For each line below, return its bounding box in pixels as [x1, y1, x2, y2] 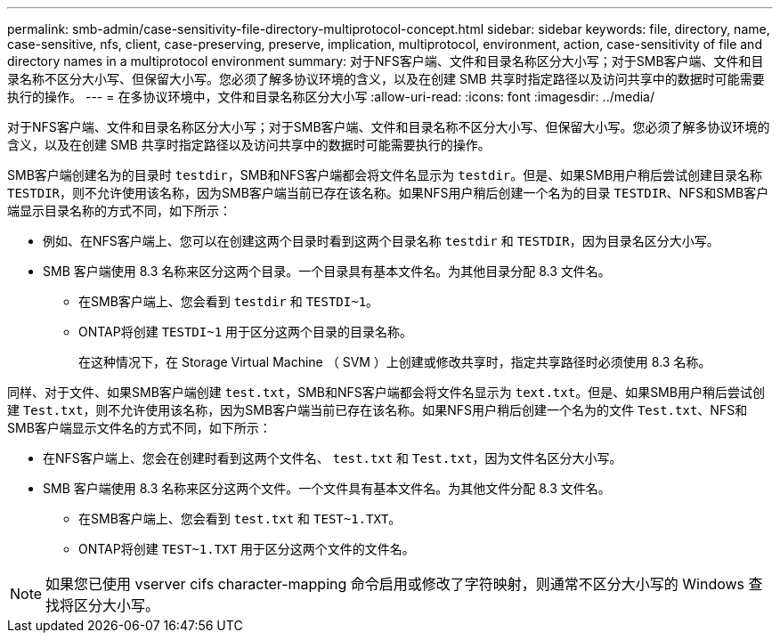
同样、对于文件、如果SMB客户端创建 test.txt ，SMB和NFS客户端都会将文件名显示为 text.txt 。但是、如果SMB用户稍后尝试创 [7, 385, 765, 400]
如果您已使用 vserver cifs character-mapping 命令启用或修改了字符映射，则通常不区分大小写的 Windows [45, 575, 745, 593]
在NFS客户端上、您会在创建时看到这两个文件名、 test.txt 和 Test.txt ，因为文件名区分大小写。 [43, 450, 622, 466]
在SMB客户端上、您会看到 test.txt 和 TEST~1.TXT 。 [78, 511, 402, 526]
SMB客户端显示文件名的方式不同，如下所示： [7, 420, 272, 435]
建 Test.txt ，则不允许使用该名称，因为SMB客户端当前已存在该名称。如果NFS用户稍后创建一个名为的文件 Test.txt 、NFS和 [7, 402, 748, 417]
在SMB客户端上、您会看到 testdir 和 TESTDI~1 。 [78, 294, 379, 309]
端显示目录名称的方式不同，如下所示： [7, 203, 232, 218]
